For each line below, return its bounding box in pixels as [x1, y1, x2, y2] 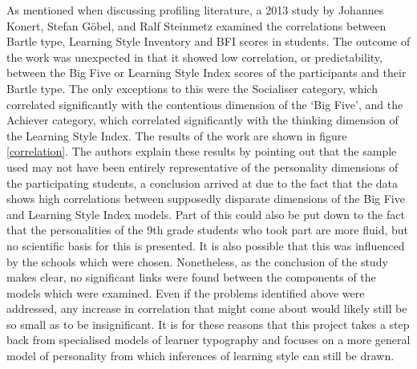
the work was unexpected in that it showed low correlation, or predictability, [6, 48, 383, 65]
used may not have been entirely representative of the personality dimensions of [6, 158, 399, 175]
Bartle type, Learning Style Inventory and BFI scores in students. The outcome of [6, 33, 411, 50]
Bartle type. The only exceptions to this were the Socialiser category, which [6, 79, 378, 96]
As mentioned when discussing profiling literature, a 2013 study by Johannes [6, 2, 384, 18]
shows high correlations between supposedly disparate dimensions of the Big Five [6, 190, 405, 207]
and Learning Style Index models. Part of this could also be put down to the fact [6, 205, 405, 222]
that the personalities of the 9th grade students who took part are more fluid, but [6, 221, 409, 238]
